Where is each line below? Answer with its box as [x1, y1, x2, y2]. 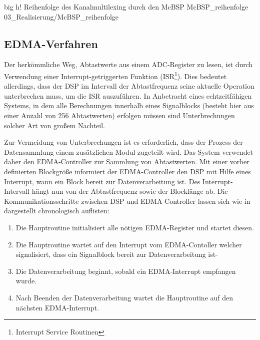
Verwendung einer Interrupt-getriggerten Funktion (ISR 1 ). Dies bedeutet [4, 69, 227, 81]
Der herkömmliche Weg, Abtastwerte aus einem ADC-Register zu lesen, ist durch [4, 59, 253, 70]
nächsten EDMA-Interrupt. [15, 302, 99, 312]
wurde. [15, 275, 37, 286]
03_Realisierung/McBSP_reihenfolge [4, 11, 119, 22]
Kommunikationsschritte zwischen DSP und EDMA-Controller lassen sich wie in [4, 195, 250, 206]
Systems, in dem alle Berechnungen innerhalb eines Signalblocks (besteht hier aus [4, 100, 254, 111]
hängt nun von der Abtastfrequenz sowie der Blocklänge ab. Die [31, 186, 228, 196]
